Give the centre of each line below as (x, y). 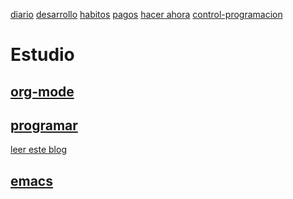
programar (44, 125)
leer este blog (38, 150)
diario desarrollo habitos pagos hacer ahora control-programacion (146, 14)
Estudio (42, 55)
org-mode (42, 91)
